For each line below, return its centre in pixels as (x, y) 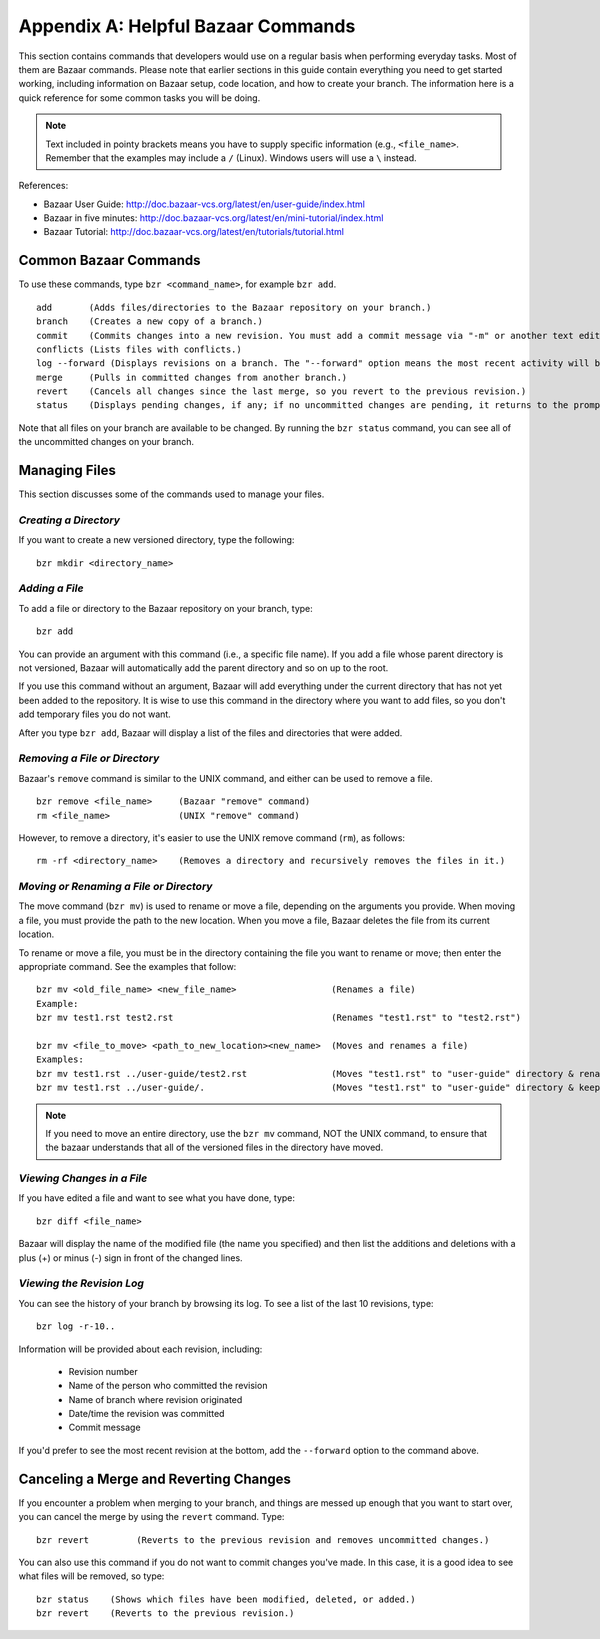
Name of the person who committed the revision (168, 1386)
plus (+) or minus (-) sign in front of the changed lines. (131, 1257)
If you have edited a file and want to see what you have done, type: (156, 1198)
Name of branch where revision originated (155, 1399)
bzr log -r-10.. (76, 1326)
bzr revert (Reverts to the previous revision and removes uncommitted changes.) (263, 1539)
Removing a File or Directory (89, 758)
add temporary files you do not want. (95, 714)
